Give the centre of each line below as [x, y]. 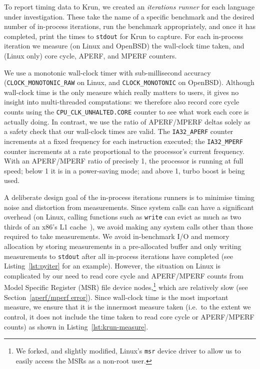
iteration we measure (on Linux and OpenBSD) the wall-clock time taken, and [124, 46]
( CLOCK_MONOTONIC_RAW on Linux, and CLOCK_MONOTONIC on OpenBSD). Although [129, 82]
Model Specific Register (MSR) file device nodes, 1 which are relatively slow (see [126, 286]
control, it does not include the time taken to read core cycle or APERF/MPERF [129, 316]
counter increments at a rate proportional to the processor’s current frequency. [124, 151]
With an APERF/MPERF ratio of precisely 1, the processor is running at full [124, 161]
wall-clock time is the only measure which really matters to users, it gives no [121, 92]
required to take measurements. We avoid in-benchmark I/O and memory [117, 236]
